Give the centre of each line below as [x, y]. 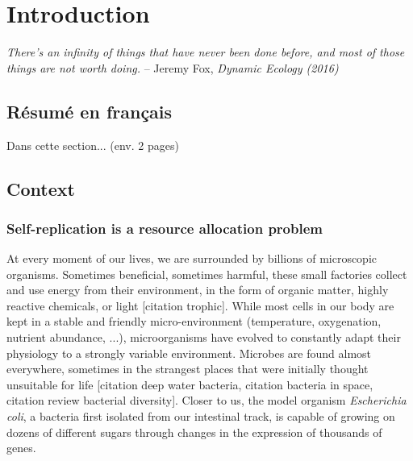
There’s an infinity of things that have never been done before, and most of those [206, 52]
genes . [21, 448]
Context [41, 188]
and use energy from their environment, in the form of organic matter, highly [198, 290]
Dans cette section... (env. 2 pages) [93, 145]
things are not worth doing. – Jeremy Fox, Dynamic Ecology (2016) [173, 67]
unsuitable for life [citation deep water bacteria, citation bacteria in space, [190, 384]
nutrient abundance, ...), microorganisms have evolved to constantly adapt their [204, 337]
